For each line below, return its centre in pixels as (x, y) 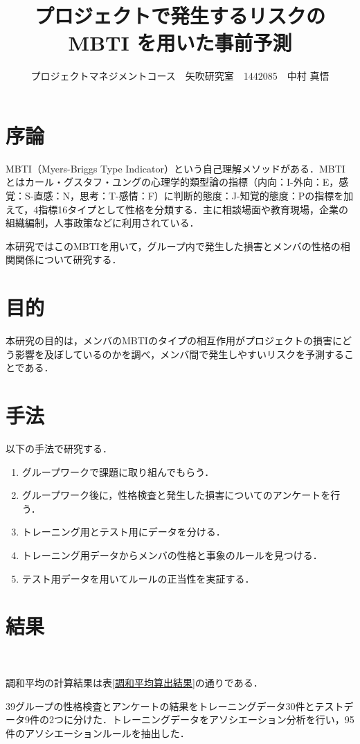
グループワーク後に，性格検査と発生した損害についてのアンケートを (176, 495)
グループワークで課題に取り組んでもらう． (118, 471)
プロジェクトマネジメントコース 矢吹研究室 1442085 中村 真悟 (180, 76)
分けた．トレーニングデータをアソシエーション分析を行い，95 (214, 719)
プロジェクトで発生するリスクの (180, 16)
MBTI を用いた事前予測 (180, 43)
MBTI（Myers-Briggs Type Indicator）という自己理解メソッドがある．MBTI (175, 168)
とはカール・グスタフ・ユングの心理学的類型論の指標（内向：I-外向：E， (172, 182)
